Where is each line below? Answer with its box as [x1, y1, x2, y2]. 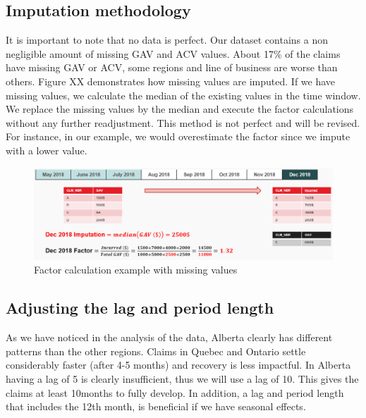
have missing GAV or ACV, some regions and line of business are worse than [6, 60, 338, 75]
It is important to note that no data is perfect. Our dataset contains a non [6, 32, 328, 47]
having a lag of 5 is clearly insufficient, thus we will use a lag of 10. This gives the [6, 371, 359, 386]
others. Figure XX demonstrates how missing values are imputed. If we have [6, 73, 336, 88]
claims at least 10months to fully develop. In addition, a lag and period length [6, 385, 344, 400]
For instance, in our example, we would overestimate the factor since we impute [6, 129, 350, 144]
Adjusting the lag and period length [6, 297, 274, 319]
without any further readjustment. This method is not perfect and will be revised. [6, 115, 360, 130]
